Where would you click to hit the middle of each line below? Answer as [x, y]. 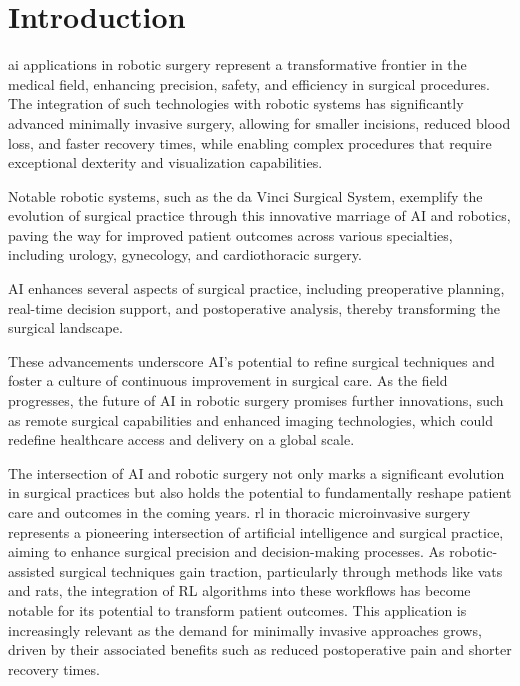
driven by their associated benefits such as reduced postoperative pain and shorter [260, 649]
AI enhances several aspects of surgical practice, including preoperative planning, [256, 288]
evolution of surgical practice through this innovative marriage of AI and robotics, [259, 215]
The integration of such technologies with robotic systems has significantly [236, 103]
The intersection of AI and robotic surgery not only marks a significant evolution [256, 472]
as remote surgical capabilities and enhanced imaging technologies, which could [250, 419]
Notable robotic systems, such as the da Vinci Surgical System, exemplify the [245, 195]
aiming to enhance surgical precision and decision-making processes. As [226, 551]
